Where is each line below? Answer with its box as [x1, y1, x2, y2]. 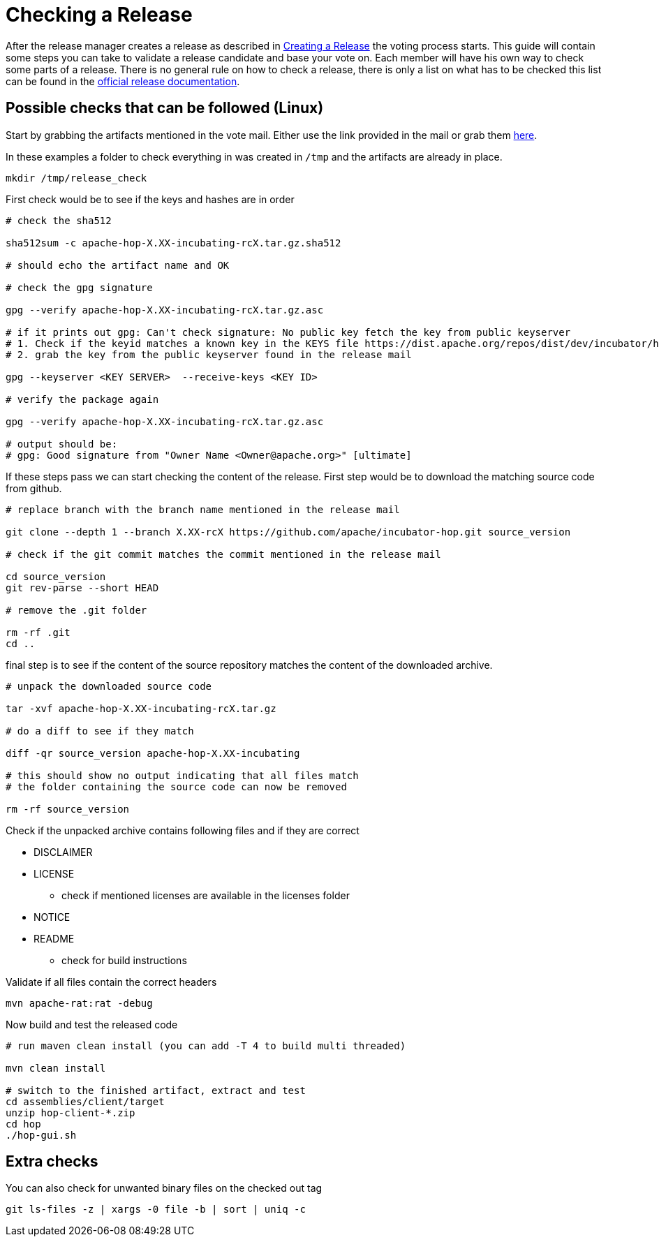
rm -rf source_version [6, 803, 130, 815]
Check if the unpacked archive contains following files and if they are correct [6, 824, 360, 836]
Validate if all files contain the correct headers [6, 975, 217, 988]
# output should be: [6, 438, 118, 450]
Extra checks [6, 1153, 98, 1171]
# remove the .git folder [6, 604, 147, 616]
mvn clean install [6, 1062, 106, 1074]
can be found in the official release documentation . [6, 75, 240, 87]
